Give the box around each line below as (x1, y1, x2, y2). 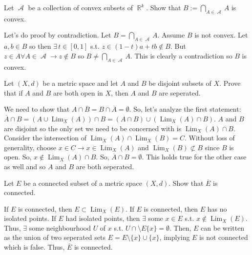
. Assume (157, 30, 185, 40)
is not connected (199, 232, 248, 242)
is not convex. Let (194, 30, 248, 40)
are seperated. (159, 87, 201, 98)
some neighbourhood (29, 222, 91, 233)
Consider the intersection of (4, 133, 87, 143)
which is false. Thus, (4, 242, 65, 252)
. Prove (219, 78, 241, 88)
